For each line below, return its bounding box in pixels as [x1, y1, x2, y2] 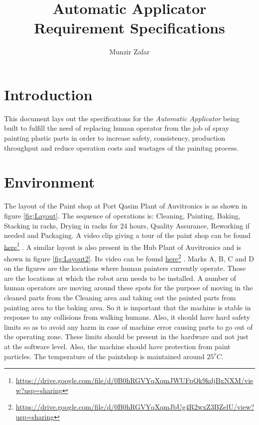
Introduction [4, 84, 93, 104]
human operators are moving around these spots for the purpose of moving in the [4, 282, 253, 293]
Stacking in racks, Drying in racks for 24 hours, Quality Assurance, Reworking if [4, 220, 250, 230]
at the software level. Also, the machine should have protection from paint [4, 341, 231, 351]
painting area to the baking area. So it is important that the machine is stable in [4, 302, 251, 312]
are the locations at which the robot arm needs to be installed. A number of [4, 272, 236, 283]
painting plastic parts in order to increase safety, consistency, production [4, 133, 226, 143]
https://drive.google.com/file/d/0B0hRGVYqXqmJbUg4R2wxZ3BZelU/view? [15, 402, 255, 412]
